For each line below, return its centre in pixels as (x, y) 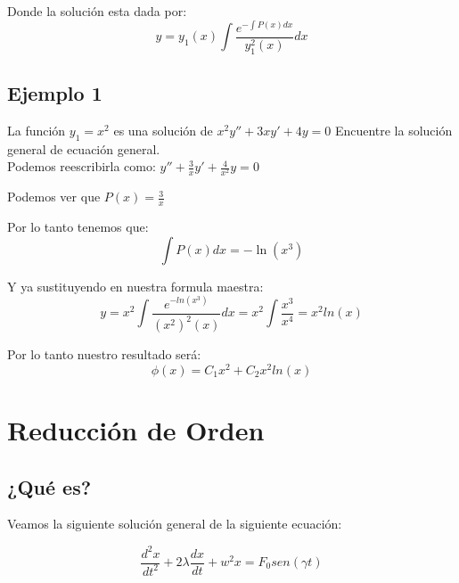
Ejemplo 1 (55, 92)
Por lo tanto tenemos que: (78, 227)
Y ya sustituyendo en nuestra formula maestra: (135, 286)
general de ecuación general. (84, 148)
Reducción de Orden (136, 430)
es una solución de (163, 130)
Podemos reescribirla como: (82, 166)
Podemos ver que (54, 197)
